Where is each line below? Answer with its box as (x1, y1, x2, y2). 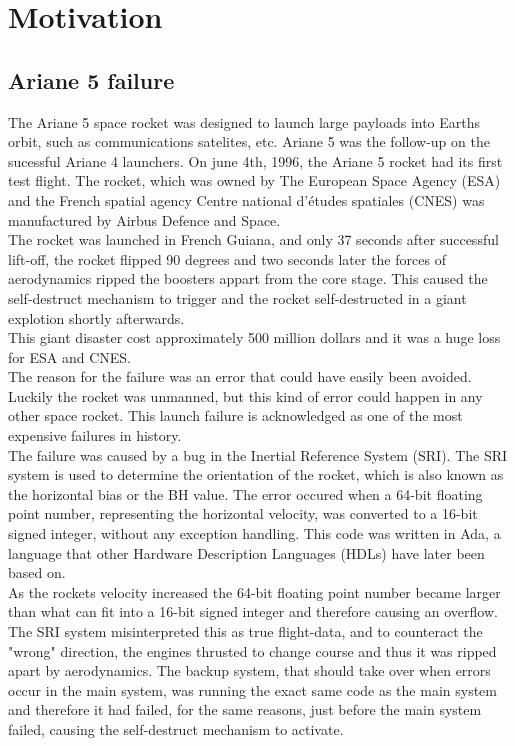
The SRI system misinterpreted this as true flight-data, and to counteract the (8, 621, 483, 642)
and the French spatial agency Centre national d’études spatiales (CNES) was (8, 189, 485, 210)
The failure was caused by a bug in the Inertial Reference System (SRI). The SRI (8, 444, 508, 465)
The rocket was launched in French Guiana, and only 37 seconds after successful (8, 229, 499, 250)
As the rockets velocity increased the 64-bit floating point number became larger (8, 581, 501, 602)
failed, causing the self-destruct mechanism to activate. (8, 718, 344, 739)
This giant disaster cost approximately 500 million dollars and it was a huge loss (8, 327, 501, 348)
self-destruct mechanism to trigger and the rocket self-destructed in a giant (8, 287, 467, 308)
